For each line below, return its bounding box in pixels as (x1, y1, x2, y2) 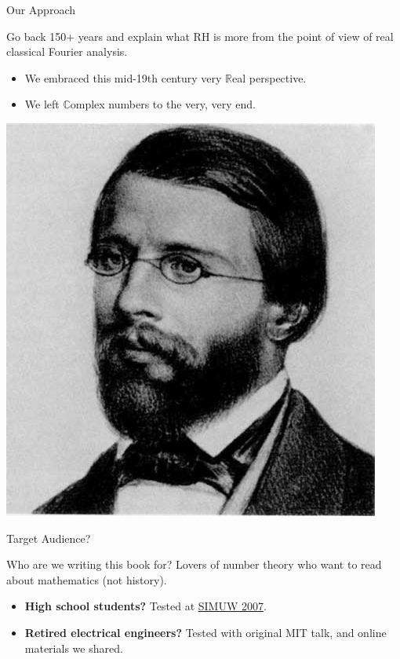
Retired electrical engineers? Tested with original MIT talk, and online (24, 624, 387, 640)
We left (24, 96, 60, 112)
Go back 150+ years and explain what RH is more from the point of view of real (6, 27, 394, 44)
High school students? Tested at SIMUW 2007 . (24, 598, 267, 614)
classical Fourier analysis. (6, 43, 128, 60)
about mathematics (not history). (6, 571, 167, 588)
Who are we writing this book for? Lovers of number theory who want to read (6, 556, 382, 573)
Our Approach (6, 2, 75, 17)
